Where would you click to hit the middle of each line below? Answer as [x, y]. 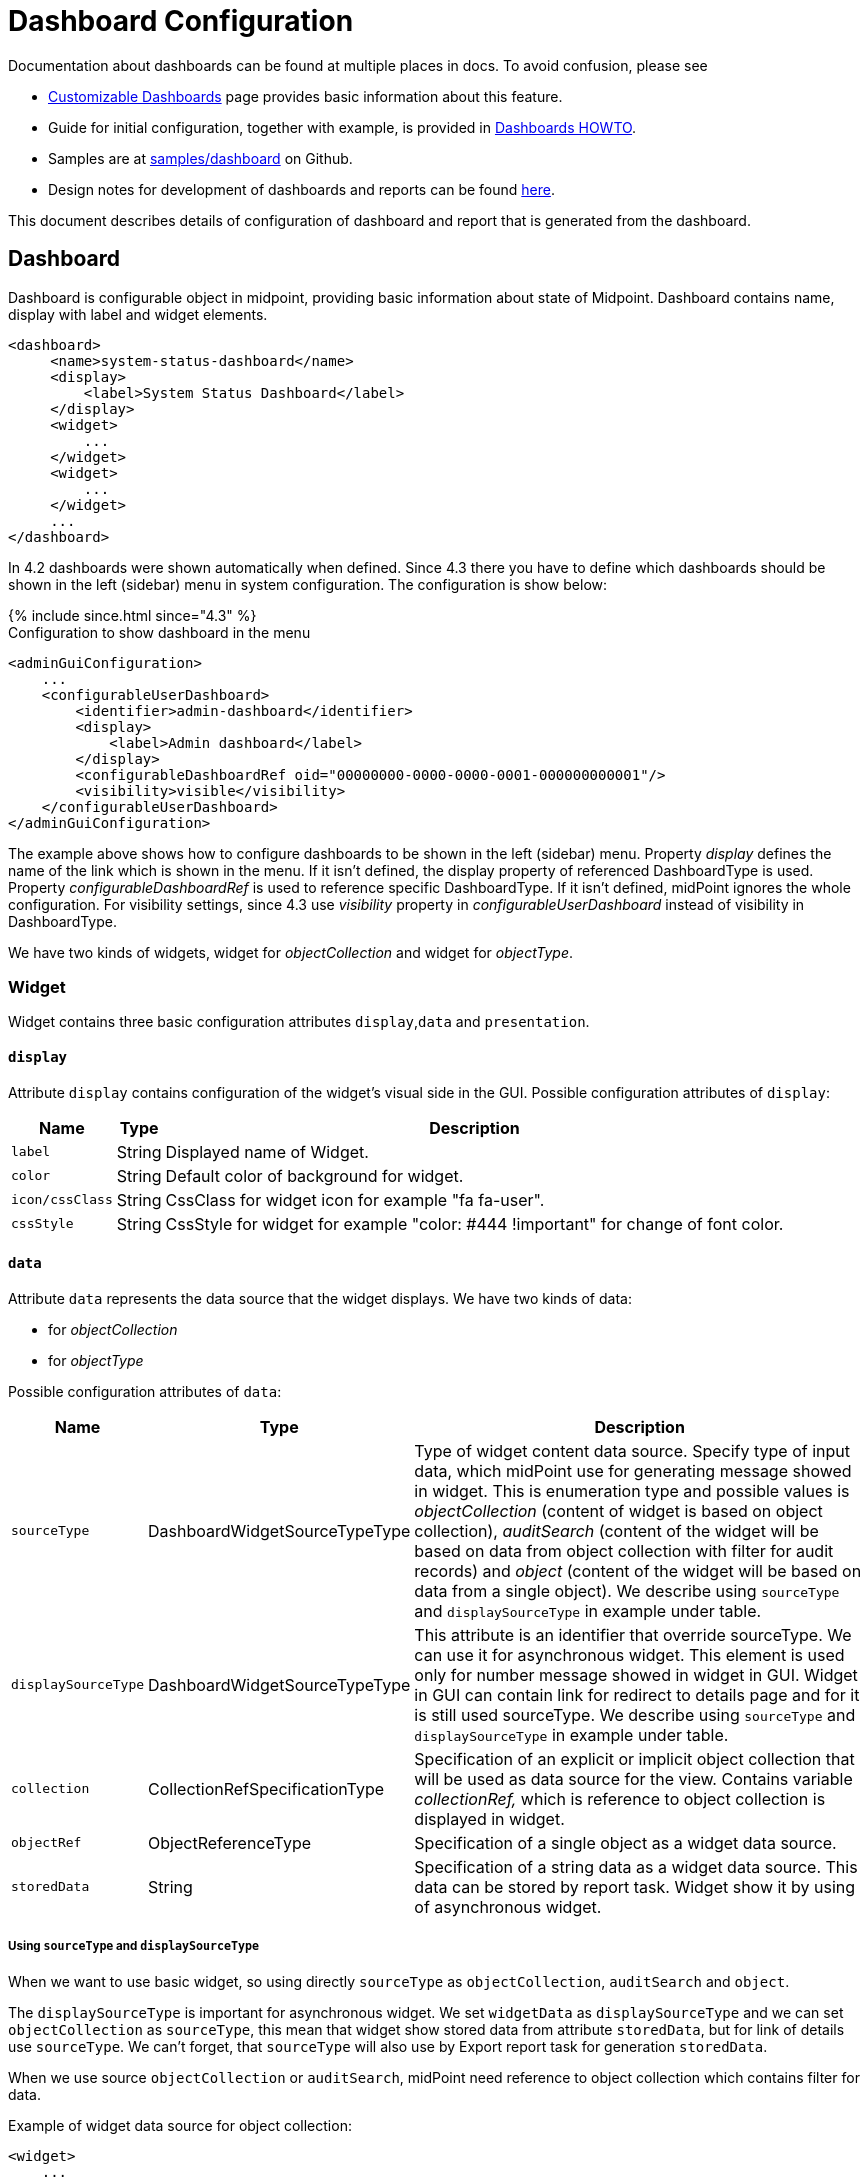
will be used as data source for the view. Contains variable [633, 1778]
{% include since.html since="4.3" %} [132, 615]
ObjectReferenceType [230, 1842]
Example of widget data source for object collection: [180, 2125]
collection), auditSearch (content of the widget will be [616, 1530]
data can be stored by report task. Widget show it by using [635, 1886]
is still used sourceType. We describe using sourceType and [635, 1714]
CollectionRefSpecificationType [266, 1788]
